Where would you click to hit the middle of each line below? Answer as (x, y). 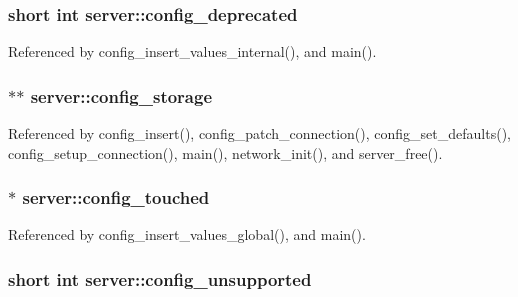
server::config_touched (116, 197)
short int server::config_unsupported (160, 278)
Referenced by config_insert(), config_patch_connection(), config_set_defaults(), (259, 133)
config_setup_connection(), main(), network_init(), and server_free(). (225, 152)
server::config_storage (121, 95)
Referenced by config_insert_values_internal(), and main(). (192, 51)
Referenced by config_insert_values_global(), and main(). (187, 234)
